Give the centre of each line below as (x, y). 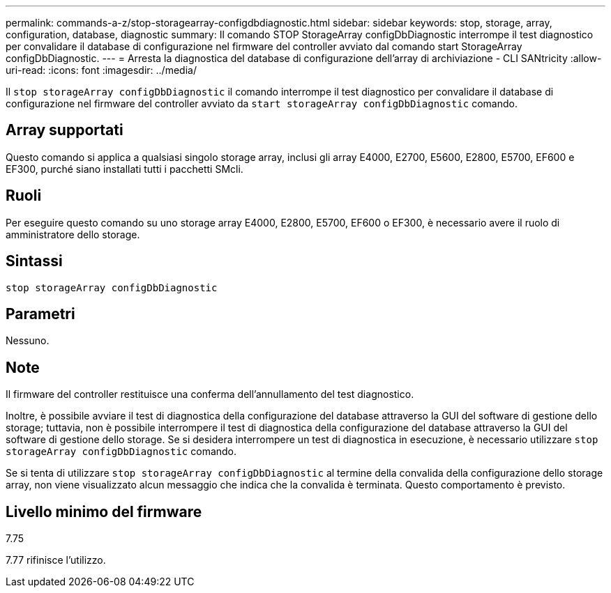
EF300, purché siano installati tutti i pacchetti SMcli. (125, 169)
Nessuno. (28, 341)
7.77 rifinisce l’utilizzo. (56, 560)
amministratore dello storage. (73, 234)
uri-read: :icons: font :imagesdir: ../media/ (101, 70)
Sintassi (34, 261)
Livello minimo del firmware (104, 511)
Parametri (40, 314)
